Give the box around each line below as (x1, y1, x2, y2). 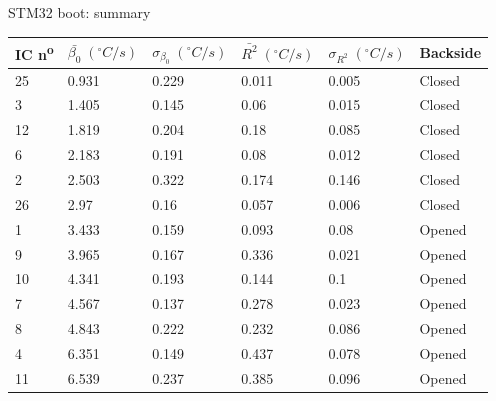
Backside (419, 41, 482, 62)
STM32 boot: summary (8, 2, 151, 22)
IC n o (15, 41, 54, 64)
